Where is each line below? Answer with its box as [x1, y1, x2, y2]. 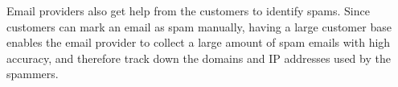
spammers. [6, 65, 59, 82]
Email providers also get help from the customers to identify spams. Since [6, 2, 370, 19]
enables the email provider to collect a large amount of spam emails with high [6, 34, 391, 51]
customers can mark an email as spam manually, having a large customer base [6, 18, 392, 35]
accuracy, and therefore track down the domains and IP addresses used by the [6, 49, 391, 66]
